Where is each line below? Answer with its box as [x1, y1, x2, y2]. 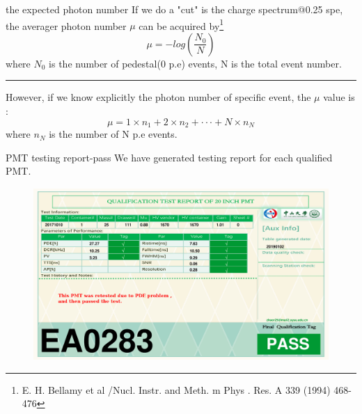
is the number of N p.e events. [49, 127, 178, 141]
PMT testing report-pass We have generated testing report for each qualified [6, 150, 333, 164]
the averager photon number [6, 18, 127, 33]
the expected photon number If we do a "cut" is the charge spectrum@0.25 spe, [6, 2, 343, 16]
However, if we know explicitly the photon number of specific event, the [6, 90, 311, 104]
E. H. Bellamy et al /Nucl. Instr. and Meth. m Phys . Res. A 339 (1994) [22, 382, 331, 397]
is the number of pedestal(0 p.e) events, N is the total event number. [49, 56, 342, 70]
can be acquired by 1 [139, 16, 224, 33]
